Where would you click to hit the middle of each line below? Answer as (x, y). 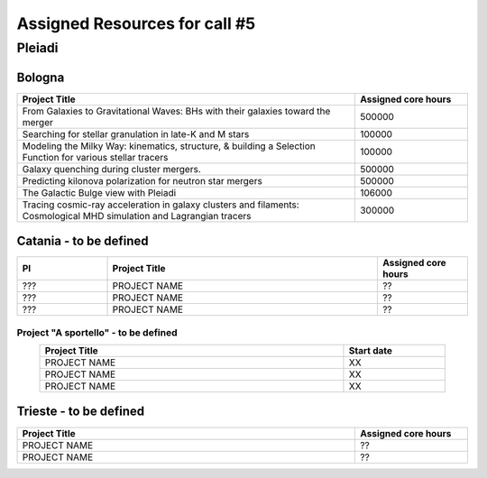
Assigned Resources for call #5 (136, 23)
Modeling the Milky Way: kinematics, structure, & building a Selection (169, 146)
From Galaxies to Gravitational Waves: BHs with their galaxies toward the (176, 111)
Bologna (41, 77)
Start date (370, 350)
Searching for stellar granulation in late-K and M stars (136, 133)
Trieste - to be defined (81, 412)
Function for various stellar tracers (95, 157)
